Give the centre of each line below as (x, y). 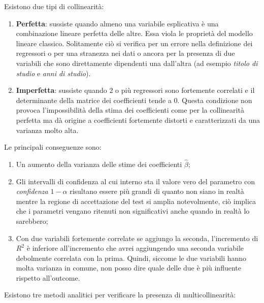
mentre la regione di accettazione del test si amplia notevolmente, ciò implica (136, 201)
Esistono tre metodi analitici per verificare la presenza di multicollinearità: (120, 295)
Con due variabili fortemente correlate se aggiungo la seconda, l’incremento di (137, 238)
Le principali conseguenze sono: (53, 147)
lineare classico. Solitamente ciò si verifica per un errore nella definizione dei (134, 43)
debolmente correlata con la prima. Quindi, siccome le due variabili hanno (131, 258)
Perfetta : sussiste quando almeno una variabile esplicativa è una (117, 23)
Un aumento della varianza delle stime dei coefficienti (99, 164)
